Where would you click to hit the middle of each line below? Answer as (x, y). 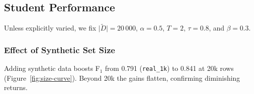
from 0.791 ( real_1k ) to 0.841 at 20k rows (169, 68)
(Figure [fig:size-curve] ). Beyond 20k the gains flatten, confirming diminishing (122, 78)
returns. (16, 87)
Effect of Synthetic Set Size (60, 49)
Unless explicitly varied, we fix (50, 28)
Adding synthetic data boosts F (52, 68)
